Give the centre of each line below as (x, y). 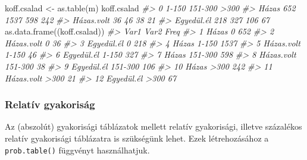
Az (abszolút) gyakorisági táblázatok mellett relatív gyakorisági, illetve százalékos (153, 126)
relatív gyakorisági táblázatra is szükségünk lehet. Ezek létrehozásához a (137, 138)
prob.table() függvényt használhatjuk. (77, 150)
